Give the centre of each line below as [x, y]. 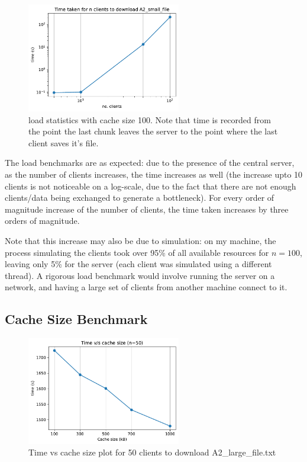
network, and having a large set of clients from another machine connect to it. [146, 287]
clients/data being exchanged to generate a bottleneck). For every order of [140, 198]
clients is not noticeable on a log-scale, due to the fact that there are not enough [151, 186]
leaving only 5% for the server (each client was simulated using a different [138, 264]
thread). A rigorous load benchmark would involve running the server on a [140, 275]
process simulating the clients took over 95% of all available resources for [137, 252]
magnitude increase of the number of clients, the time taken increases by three [147, 209]
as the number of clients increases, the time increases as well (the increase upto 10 [154, 174]
